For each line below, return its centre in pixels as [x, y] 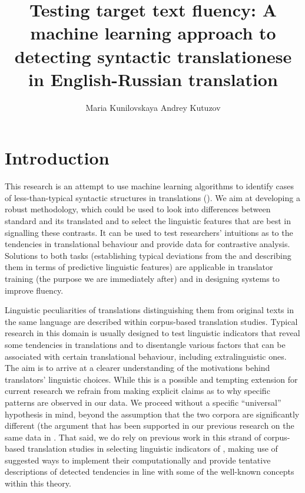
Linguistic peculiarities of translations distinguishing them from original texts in [149, 310]
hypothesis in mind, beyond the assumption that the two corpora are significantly [152, 414]
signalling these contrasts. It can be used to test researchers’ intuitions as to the [149, 232]
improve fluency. [34, 290]
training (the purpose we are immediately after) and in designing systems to [142, 278]
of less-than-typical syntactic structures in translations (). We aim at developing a [152, 197]
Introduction [57, 158]
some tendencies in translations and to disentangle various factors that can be [145, 344]
